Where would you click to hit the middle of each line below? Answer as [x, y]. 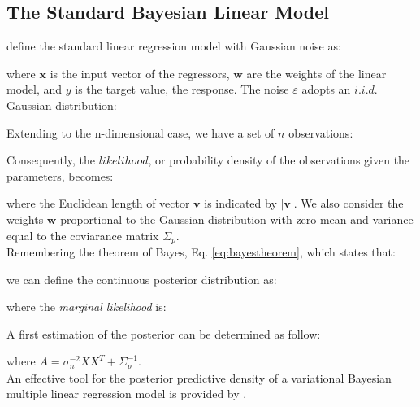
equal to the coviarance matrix [83, 235]
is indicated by [240, 203]
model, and [35, 89]
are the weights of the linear [316, 73]
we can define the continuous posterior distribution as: [142, 279]
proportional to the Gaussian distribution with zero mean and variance [237, 219]
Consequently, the [51, 160]
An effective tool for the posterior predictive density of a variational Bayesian [199, 377]
